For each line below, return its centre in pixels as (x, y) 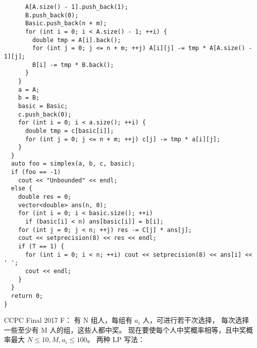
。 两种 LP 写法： (116, 339)
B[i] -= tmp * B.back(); (73, 65)
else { (22, 189)
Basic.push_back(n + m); (66, 24)
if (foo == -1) (36, 172)
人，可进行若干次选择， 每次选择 (196, 320)
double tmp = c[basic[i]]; (69, 131)
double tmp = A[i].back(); (77, 40)
